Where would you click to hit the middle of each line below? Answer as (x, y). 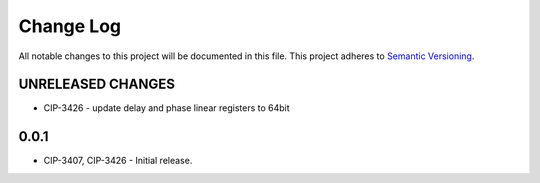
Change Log (70, 26)
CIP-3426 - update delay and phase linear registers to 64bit (166, 108)
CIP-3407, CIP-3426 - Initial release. (118, 161)
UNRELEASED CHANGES (96, 84)
